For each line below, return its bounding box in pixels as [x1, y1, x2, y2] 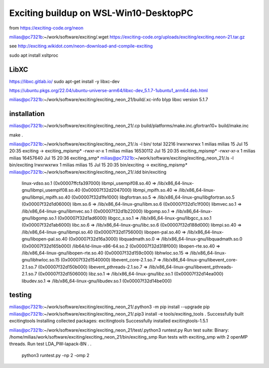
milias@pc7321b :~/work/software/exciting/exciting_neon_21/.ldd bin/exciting [9, 169, 166, 175]
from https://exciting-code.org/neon [9, 25, 84, 31]
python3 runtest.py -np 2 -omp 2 [21, 352, 90, 358]
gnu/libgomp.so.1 [21, 215, 57, 221]
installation [9, 110, 45, 118]
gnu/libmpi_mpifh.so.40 [21, 194, 71, 200]
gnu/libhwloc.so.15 [21, 257, 60, 263]
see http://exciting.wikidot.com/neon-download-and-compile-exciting [9, 43, 153, 49]
